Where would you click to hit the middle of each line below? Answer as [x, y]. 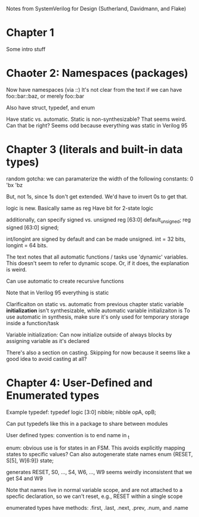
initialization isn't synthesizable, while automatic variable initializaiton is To [98, 310]
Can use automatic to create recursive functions [65, 281]
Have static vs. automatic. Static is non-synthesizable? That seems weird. [96, 119]
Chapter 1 [30, 33]
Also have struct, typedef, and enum [50, 107]
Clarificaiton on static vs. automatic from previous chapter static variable [95, 304]
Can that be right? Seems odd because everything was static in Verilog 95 [97, 125]
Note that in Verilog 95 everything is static [58, 292]
